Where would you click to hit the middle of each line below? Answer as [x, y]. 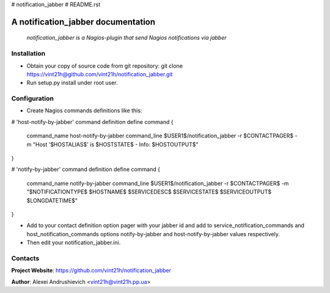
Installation [28, 54]
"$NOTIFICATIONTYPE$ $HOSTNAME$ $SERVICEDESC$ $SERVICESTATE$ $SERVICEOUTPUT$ [149, 192]
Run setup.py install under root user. [72, 83]
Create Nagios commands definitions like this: [84, 110]
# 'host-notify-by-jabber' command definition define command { [92, 121]
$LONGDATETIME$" [52, 200]
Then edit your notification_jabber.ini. [74, 243]
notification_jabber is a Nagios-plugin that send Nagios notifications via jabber [127, 38]
